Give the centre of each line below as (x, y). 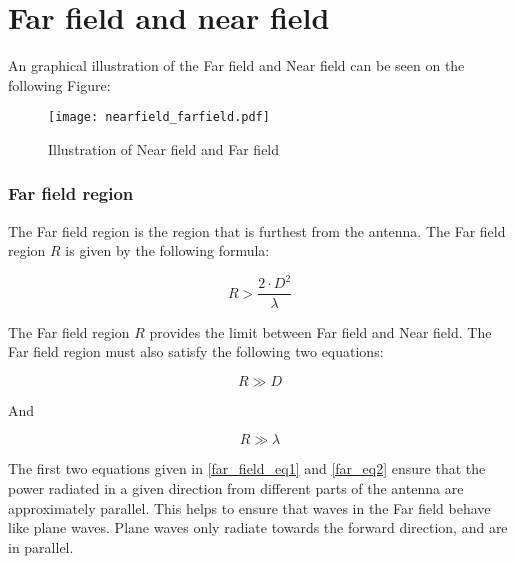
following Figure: (59, 84)
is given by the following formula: (167, 250)
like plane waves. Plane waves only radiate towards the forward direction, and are (258, 527)
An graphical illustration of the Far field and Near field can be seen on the (236, 65)
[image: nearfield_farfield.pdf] (159, 117)
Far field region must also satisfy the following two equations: (196, 351)
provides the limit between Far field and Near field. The (320, 331)
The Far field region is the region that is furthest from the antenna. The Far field (257, 230)
